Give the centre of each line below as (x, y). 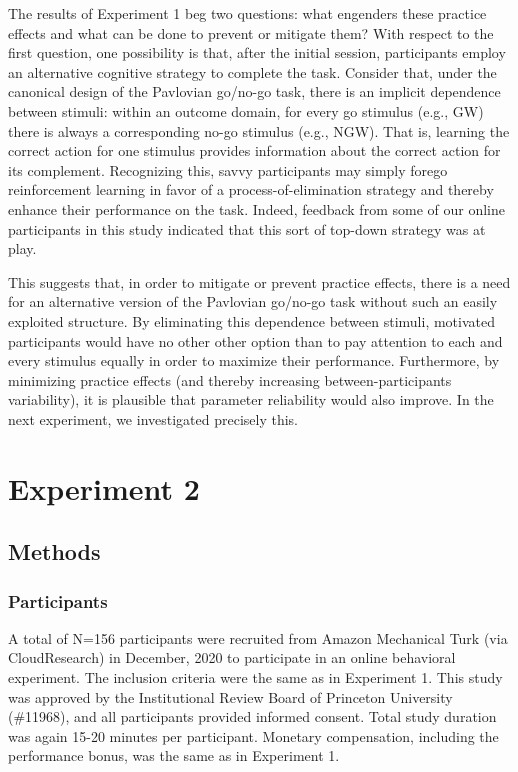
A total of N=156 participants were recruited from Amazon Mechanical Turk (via (258, 637)
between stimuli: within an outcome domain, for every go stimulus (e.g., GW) (246, 110)
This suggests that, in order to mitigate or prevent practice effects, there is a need (259, 281)
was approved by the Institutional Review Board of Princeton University (230, 696)
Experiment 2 (104, 487)
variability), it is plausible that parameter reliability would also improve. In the (251, 399)
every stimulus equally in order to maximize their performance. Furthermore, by (254, 360)
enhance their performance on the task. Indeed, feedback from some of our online (256, 208)
